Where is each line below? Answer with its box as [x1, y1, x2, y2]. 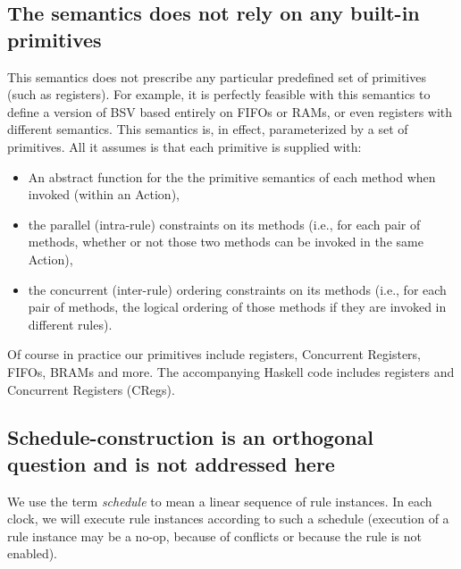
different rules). [28, 314, 113, 333]
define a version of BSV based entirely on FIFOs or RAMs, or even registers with [7, 102, 453, 121]
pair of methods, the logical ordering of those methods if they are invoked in [28, 297, 447, 316]
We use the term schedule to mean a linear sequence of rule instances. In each [7, 491, 432, 510]
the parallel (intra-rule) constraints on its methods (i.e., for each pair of [28, 214, 421, 233]
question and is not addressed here [7, 449, 335, 477]
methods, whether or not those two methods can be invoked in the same [28, 232, 423, 251]
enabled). [7, 544, 58, 563]
